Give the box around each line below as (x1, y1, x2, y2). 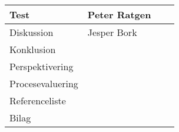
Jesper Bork (87, 25, 137, 39)
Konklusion (9, 42, 56, 56)
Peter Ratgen (87, 8, 151, 21)
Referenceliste (9, 94, 66, 107)
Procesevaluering (9, 77, 78, 90)
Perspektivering (9, 60, 74, 73)
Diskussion (9, 25, 54, 39)
